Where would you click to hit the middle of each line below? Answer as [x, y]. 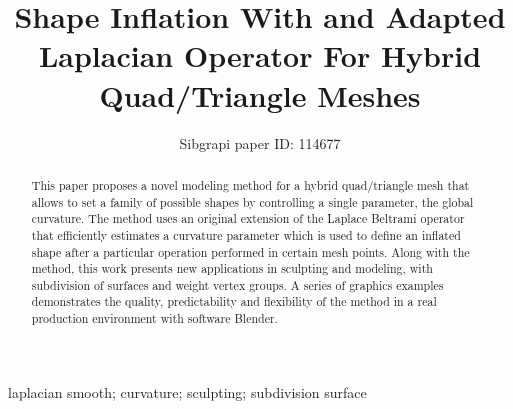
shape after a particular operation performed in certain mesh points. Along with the [250, 251]
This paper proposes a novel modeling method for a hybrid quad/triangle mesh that [250, 184]
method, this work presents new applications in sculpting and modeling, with [232, 268]
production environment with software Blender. [154, 318]
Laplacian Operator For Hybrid [260, 55]
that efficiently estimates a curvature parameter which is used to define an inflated [246, 234]
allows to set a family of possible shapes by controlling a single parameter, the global [252, 201]
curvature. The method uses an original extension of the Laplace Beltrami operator [248, 218]
